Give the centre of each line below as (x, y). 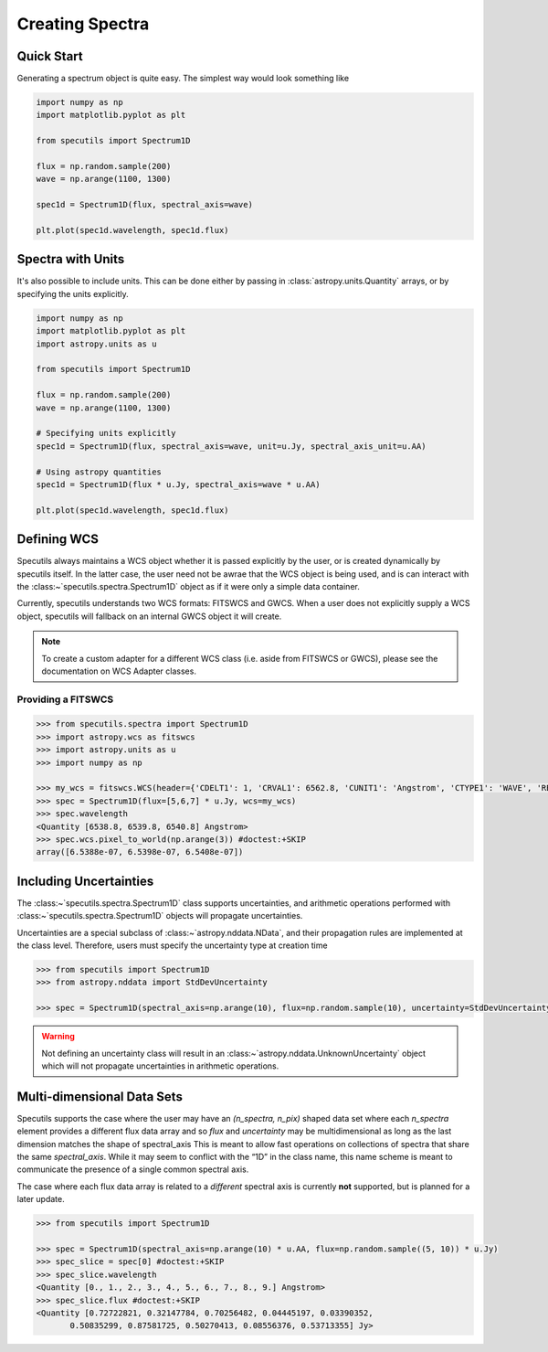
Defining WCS (58, 539)
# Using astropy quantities (99, 472)
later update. (41, 1199)
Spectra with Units (71, 259)
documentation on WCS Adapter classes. (119, 671)
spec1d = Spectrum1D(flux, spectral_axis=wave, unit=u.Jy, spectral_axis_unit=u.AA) (231, 446)
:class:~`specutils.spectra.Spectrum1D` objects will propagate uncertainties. (160, 916)
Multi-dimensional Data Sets (100, 1097)
